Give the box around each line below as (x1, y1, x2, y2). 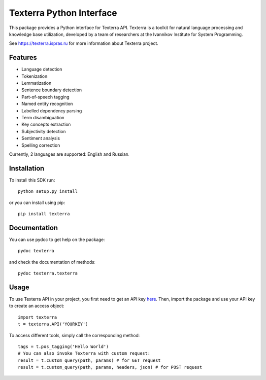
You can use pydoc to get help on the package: (9, 237, 105, 242)
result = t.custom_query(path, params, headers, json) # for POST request (18, 365, 202, 370)
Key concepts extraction (21, 121, 71, 128)
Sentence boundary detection (21, 87, 82, 93)
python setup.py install (18, 189, 78, 194)
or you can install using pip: (9, 200, 65, 206)
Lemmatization (21, 80, 52, 86)
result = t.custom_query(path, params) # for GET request (18, 357, 161, 363)
